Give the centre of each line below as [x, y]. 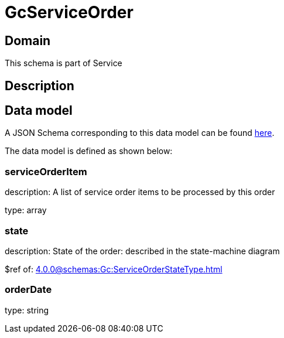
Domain [28, 40]
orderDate [28, 290]
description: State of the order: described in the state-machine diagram [142, 251]
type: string [27, 310]
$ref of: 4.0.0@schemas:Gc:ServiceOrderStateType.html [114, 269]
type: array [26, 210]
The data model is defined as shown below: [89, 151]
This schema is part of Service [64, 63]
